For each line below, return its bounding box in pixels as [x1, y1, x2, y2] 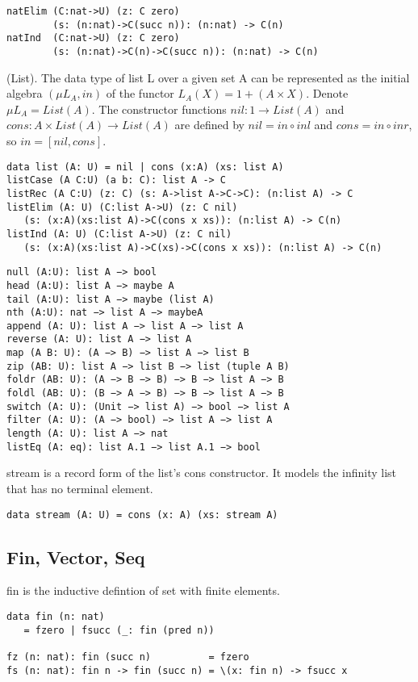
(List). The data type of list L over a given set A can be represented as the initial [6, 69, 410, 86]
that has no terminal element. [6, 479, 153, 496]
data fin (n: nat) [6, 611, 105, 623]
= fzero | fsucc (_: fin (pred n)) [23, 624, 215, 636]
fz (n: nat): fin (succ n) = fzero [6, 651, 249, 663]
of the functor [106, 85, 174, 102]
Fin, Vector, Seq [6, 544, 145, 569]
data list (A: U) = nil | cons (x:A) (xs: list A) [6, 161, 284, 173]
